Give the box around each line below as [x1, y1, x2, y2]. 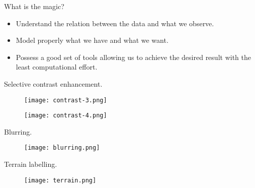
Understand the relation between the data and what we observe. [16, 18, 214, 28]
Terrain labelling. [4, 159, 57, 169]
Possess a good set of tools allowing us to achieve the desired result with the [16, 51, 251, 62]
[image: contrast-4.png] [24, 112, 107, 119]
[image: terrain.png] [24, 176, 97, 184]
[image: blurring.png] [24, 144, 100, 152]
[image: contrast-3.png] [24, 96, 107, 104]
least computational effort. [16, 61, 98, 72]
